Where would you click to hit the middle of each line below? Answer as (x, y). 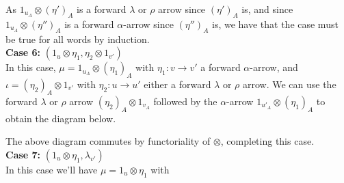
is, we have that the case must (275, 24)
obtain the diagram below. (61, 118)
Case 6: (23, 52)
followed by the (185, 101)
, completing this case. (267, 141)
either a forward (177, 84)
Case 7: (23, 154)
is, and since (267, 9)
